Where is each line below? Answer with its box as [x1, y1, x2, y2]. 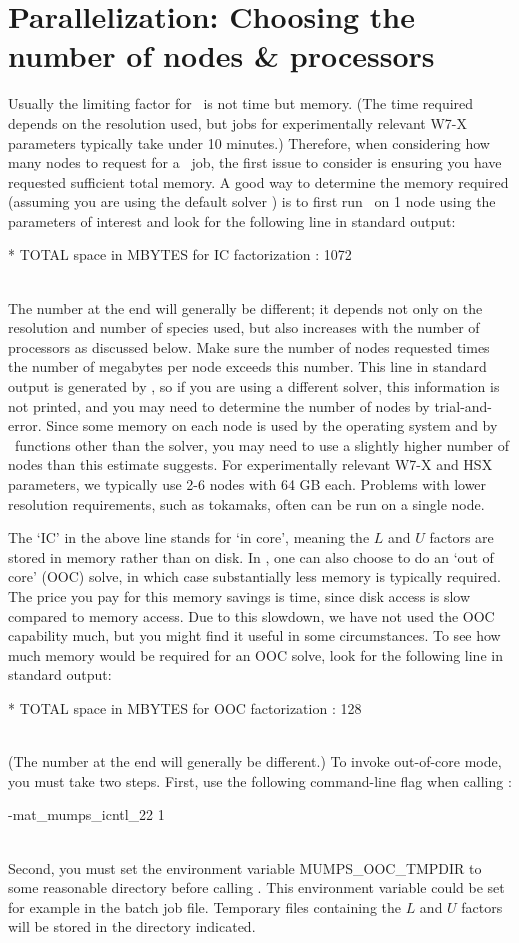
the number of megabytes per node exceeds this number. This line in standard [8, 356, 487, 377]
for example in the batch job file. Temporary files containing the [8, 896, 401, 917]
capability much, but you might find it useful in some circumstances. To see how [8, 625, 501, 646]
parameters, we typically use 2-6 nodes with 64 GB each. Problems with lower [8, 474, 487, 494]
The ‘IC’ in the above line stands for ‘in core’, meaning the [8, 527, 370, 548]
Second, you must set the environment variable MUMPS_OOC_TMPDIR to [8, 857, 482, 878]
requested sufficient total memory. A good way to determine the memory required [8, 171, 509, 192]
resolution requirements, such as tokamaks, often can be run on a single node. [8, 493, 485, 514]
